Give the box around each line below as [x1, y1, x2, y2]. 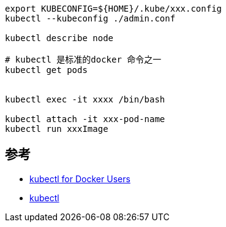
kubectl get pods [5, 65, 88, 75]
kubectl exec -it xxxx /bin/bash [5, 94, 165, 104]
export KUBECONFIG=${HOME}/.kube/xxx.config [5, 4, 222, 13]
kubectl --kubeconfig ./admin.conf [5, 13, 176, 23]
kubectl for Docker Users [29, 173, 130, 184]
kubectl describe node [5, 33, 114, 43]
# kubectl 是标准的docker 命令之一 [5, 55, 162, 64]
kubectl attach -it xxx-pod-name [5, 114, 165, 124]
